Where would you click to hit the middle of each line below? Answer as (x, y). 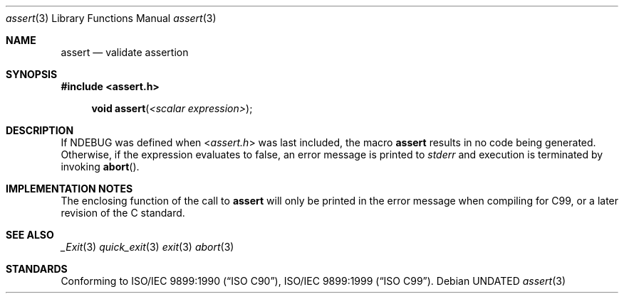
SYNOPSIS (32, 74)
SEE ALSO (30, 235)
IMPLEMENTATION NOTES (69, 189)
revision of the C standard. (123, 213)
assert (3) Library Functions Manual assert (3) (111, 18)
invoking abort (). (100, 167)
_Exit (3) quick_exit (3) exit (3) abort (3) (147, 247)
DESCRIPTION (40, 130)
